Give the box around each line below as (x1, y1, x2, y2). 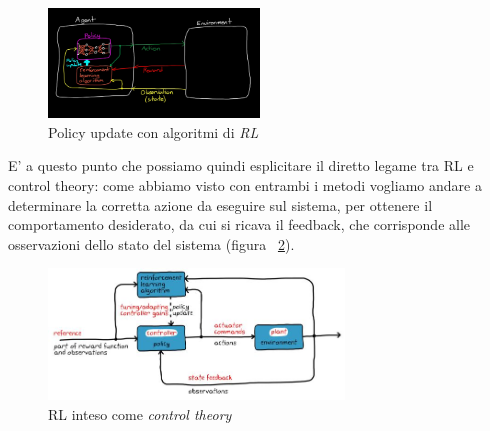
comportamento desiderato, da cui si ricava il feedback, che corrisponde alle (8, 214, 471, 235)
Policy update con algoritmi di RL (48, 121, 259, 142)
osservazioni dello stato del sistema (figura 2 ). (8, 233, 295, 254)
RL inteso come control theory (48, 403, 232, 424)
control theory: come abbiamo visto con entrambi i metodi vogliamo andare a (8, 175, 482, 196)
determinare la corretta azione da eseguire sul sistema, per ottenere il (8, 194, 433, 215)
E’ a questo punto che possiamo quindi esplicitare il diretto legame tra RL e (8, 155, 474, 176)
